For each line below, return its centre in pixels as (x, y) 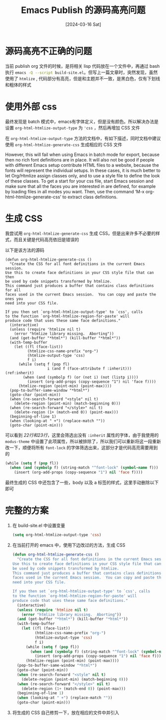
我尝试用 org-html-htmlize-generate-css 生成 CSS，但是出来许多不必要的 (81, 233)
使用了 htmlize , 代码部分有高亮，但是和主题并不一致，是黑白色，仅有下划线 (83, 78)
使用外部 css (31, 106)
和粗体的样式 (18, 85)
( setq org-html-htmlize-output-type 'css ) (57, 535)
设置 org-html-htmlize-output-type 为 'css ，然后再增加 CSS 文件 (73, 128)
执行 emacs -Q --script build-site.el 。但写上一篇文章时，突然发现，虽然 (81, 72)
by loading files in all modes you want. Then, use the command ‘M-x (75, 191)
